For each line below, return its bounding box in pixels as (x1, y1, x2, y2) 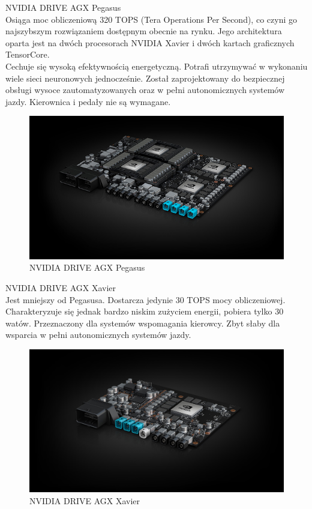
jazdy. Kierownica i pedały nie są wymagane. (5, 95, 171, 107)
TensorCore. (5, 48, 50, 61)
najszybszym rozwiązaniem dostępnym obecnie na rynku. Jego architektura (5, 25, 282, 37)
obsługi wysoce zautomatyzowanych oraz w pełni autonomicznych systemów (5, 83, 285, 96)
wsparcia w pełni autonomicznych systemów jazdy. (5, 328, 191, 341)
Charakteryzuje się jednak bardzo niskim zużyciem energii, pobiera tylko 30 (5, 305, 284, 318)
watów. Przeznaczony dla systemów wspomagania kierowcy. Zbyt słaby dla (5, 316, 280, 329)
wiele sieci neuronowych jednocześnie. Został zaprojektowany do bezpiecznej (5, 71, 285, 84)
